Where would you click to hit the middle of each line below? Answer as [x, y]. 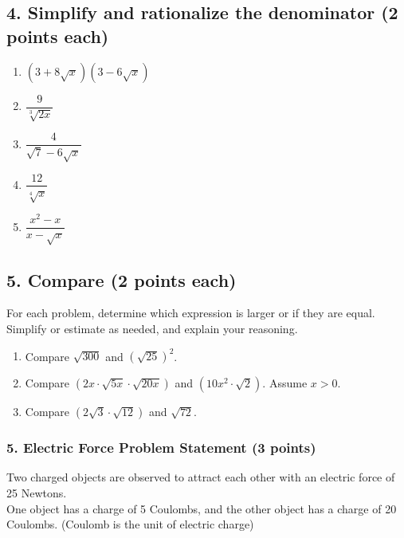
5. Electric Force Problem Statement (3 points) [161, 448]
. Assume [285, 383]
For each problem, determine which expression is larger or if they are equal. [191, 313]
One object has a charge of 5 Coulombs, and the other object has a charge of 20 [202, 508]
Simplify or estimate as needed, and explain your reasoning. [152, 329]
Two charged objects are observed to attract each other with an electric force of [201, 477]
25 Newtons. [37, 492]
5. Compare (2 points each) [122, 279]
